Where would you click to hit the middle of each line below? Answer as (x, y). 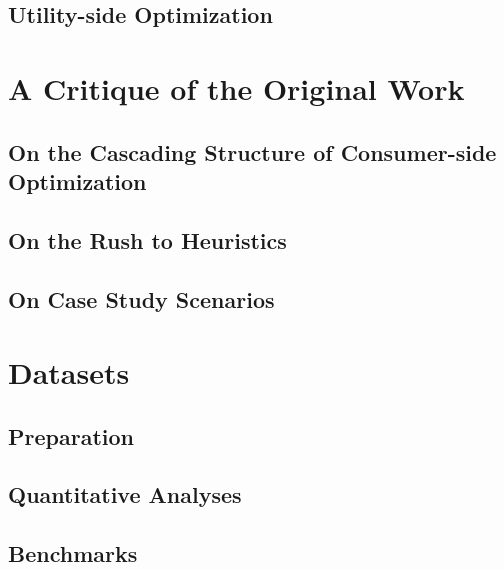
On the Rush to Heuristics (147, 239)
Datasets (69, 372)
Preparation (71, 435)
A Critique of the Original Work (236, 87)
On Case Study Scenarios (141, 298)
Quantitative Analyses (125, 494)
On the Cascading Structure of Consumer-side (252, 151)
